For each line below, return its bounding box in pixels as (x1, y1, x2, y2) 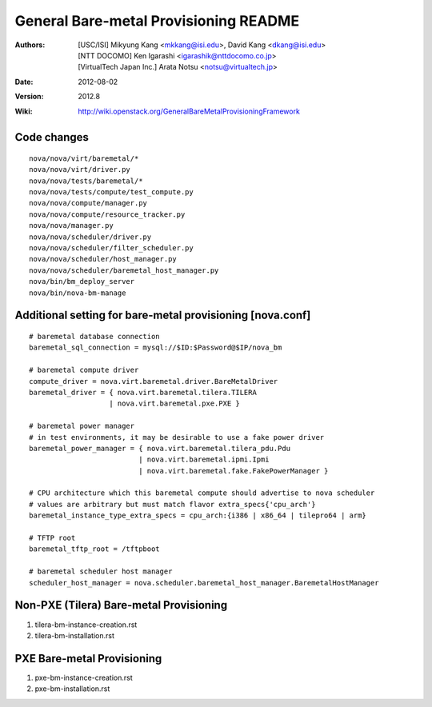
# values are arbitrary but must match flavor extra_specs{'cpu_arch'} (29, 500, 316, 509)
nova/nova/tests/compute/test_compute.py (29, 188, 194, 197)
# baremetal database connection (29, 332, 160, 341)
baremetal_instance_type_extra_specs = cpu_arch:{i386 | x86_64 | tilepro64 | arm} (29, 511, 367, 520)
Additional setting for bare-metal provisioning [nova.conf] (14, 309, 311, 322)
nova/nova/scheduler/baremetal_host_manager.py (29, 266, 219, 275)
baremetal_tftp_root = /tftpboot (29, 545, 160, 553)
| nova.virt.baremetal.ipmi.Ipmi (138, 455, 270, 464)
